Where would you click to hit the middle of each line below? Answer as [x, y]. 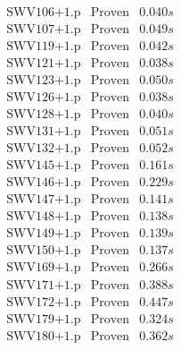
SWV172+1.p [44, 302]
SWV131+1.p [44, 132]
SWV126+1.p [44, 98]
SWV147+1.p [44, 200]
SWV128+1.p [44, 115]
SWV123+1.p [44, 81]
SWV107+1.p [44, 30]
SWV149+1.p [44, 234]
